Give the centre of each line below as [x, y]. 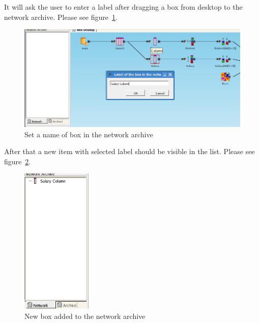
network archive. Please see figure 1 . [61, 17]
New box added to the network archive [85, 316]
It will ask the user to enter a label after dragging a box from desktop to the [123, 7]
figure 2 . [18, 161]
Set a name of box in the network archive [89, 134]
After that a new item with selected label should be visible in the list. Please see [129, 151]
